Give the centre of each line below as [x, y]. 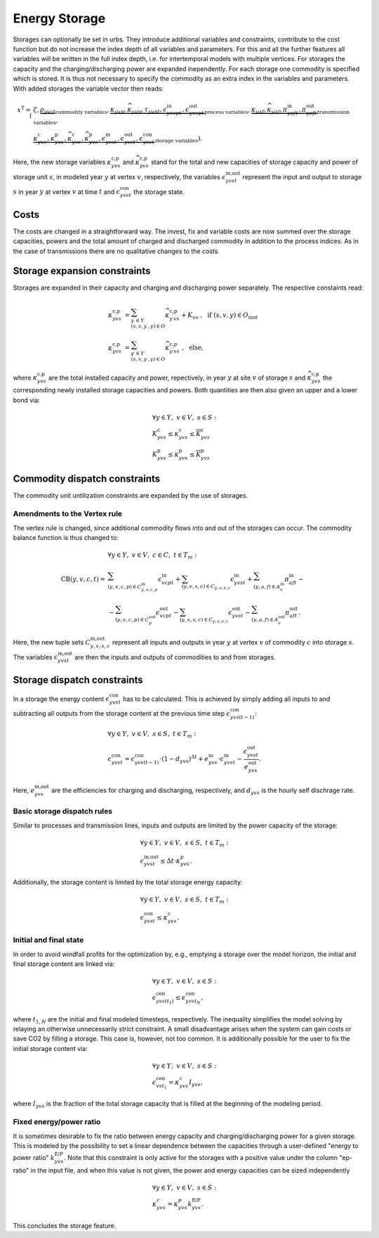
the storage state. [159, 192]
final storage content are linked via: [64, 964]
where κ [25, 378]
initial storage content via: [50, 1048]
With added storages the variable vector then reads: [88, 89]
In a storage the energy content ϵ [61, 699]
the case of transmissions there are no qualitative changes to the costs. [117, 251]
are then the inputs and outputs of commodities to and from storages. [175, 657]
